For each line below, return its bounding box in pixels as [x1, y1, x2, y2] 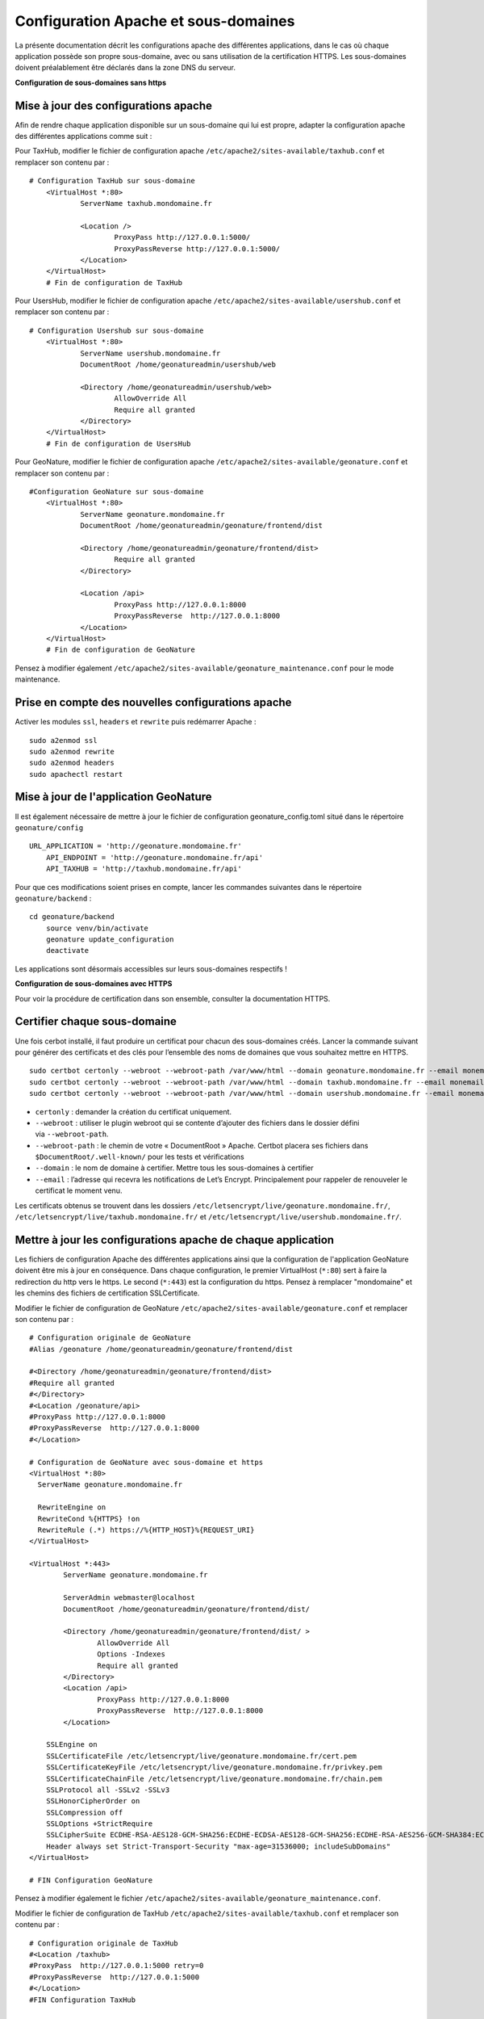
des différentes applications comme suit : [15, 132, 152, 141]
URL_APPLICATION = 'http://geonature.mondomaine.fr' [29, 842, 242, 851]
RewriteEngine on [37, 1503, 106, 1512]
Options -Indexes [97, 1650, 165, 1659]
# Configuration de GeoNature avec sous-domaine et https [29, 1458, 264, 1467]
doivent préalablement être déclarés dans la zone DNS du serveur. [15, 63, 236, 73]
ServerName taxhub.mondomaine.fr [80, 199, 213, 208]
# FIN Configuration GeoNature [29, 1876, 153, 1885]
